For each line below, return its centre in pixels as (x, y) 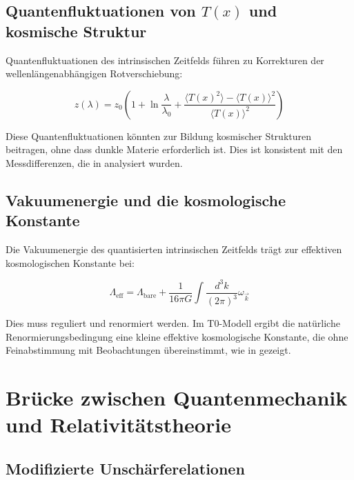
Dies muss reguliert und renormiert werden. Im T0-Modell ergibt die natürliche (173, 323)
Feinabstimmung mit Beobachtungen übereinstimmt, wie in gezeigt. (148, 350)
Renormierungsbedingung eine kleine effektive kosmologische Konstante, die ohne (177, 336)
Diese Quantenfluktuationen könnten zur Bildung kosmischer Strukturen (159, 136)
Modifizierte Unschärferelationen (125, 468)
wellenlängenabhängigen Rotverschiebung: (94, 73)
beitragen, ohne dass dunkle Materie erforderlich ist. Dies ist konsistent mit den (174, 149)
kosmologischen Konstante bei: (70, 262)
